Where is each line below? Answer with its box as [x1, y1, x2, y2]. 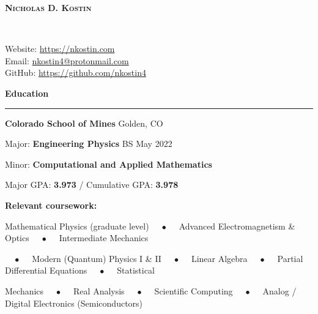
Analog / [262, 284, 297, 297]
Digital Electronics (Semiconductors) [5, 296, 143, 309]
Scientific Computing [154, 284, 233, 297]
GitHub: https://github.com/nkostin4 [5, 66, 146, 79]
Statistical [117, 264, 155, 277]
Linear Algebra [191, 252, 248, 264]
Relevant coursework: [5, 198, 97, 211]
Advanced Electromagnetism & [179, 219, 295, 232]
